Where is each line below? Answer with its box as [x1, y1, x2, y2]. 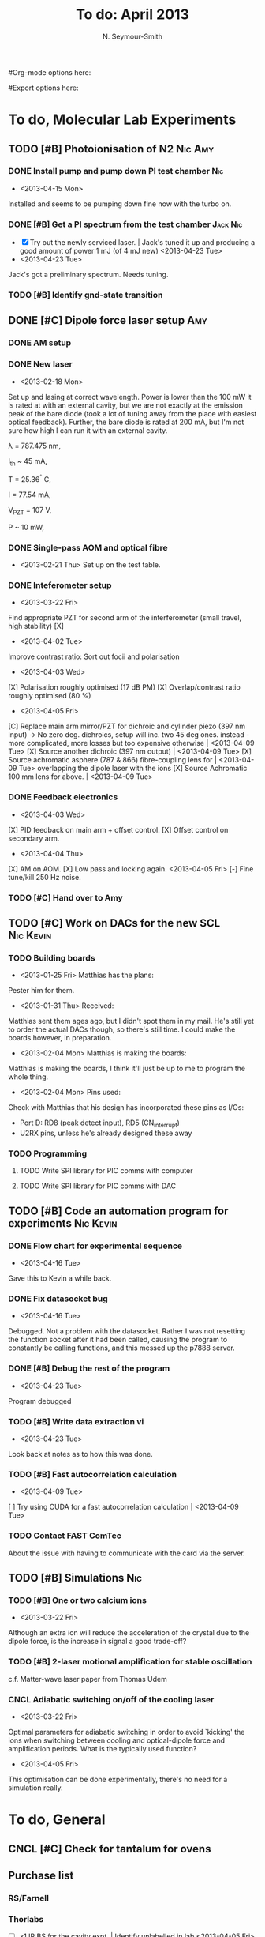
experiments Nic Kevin [8, 1217, 118, 1230]
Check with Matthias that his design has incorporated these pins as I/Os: [8, 1103, 244, 1112]
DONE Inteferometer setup [8, 580, 112, 591]
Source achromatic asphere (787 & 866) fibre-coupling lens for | [8, 755, 217, 765]
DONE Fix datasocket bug [8, 1293, 108, 1304]
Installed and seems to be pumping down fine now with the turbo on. [8, 199, 232, 209]
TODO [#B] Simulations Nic [8, 1571, 143, 1585]
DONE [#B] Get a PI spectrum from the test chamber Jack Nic [8, 219, 243, 230]
